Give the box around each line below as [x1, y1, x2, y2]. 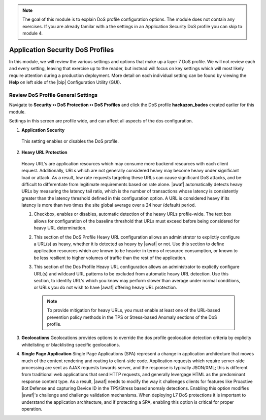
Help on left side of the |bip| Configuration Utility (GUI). [9, 79, 122, 85]
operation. [21, 406, 42, 412]
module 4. [22, 30, 43, 37]
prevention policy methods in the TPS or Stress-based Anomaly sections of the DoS [47, 314, 217, 320]
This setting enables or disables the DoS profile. [21, 138, 119, 144]
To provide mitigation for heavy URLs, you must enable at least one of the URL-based [47, 307, 220, 313]
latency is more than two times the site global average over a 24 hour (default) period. [21, 202, 196, 208]
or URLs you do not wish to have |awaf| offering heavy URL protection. [33, 284, 177, 291]
